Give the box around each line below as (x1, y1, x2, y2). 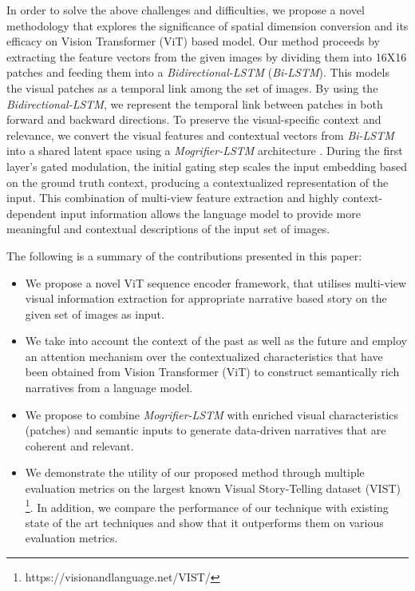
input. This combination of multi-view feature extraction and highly (6, 189, 339, 206)
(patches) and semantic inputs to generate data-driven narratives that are (25, 422, 386, 438)
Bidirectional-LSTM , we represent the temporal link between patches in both (6, 95, 383, 112)
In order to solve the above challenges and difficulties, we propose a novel (6, 2, 365, 18)
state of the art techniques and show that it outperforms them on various (25, 514, 384, 530)
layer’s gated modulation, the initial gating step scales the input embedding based (6, 157, 408, 174)
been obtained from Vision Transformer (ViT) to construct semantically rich (25, 363, 400, 380)
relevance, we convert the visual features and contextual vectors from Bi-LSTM (6, 126, 394, 143)
